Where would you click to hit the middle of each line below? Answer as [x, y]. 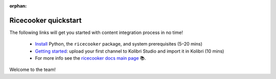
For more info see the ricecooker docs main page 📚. [90, 58]
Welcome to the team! [33, 70]
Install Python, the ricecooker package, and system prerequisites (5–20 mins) [119, 44]
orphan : [18, 6]
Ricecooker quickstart [45, 20]
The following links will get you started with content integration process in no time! [96, 32]
